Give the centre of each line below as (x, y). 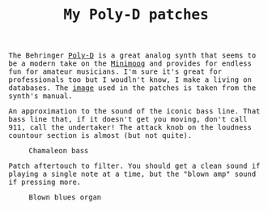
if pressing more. (45, 182)
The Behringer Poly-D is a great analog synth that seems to (132, 56)
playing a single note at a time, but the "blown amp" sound (132, 174)
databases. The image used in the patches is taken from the (132, 88)
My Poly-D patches (136, 15)
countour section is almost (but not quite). (100, 136)
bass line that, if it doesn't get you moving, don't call (128, 120)
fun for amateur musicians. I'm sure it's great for (115, 72)
